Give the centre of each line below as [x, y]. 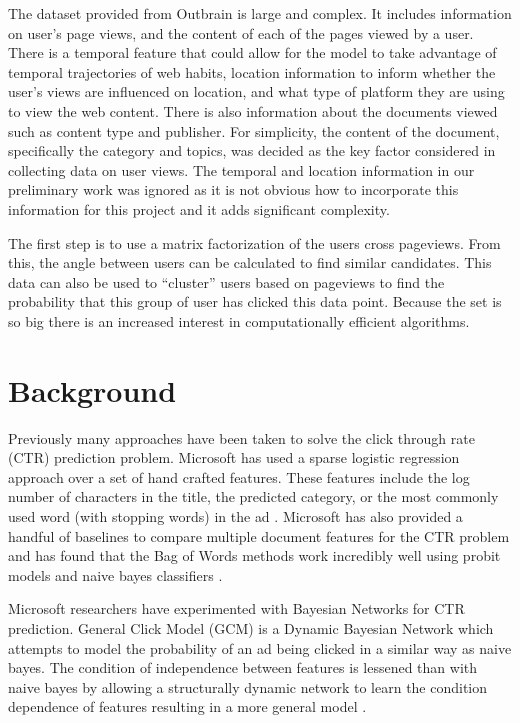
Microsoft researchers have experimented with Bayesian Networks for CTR [236, 608]
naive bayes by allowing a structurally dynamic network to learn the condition [248, 686]
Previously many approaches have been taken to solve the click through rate [241, 437]
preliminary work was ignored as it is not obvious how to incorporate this [233, 189]
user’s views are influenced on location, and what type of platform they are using [256, 91]
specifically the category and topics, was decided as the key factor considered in [252, 150]
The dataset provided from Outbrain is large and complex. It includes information [260, 13]
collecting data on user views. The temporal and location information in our [241, 169]
